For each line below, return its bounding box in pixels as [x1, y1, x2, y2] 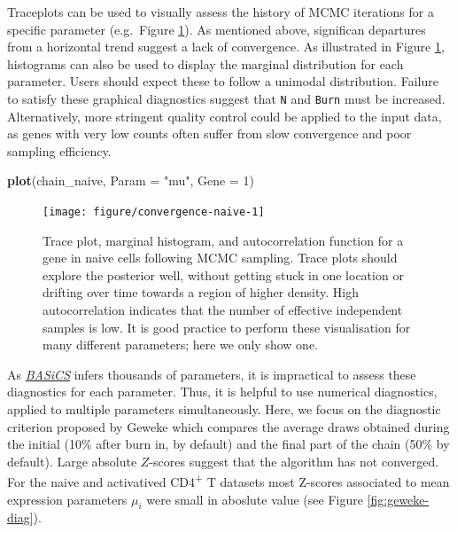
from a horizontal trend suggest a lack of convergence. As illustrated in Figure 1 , [7, 37, 445, 56]
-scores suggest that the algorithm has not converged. [149, 451, 439, 470]
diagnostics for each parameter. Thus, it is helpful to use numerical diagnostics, [7, 382, 438, 401]
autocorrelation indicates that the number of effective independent [43, 301, 403, 319]
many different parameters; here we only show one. [43, 335, 318, 354]
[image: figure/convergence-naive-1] [43, 206, 265, 218]
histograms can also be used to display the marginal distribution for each [7, 54, 404, 73]
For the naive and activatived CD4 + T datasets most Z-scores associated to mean [7, 470, 450, 491]
